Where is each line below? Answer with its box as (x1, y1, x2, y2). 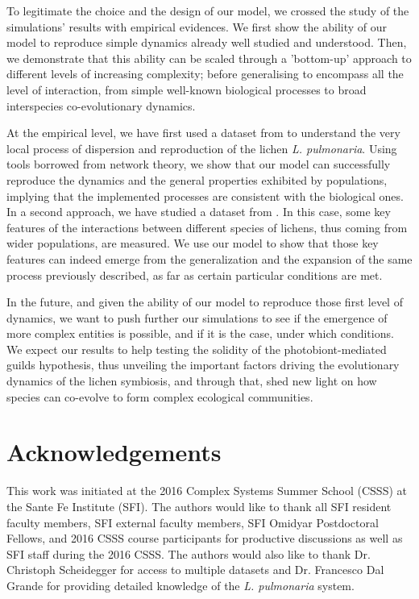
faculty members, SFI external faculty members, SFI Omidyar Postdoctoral (6, 514, 379, 530)
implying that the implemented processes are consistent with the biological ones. (6, 187, 404, 204)
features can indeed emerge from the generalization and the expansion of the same (6, 250, 413, 267)
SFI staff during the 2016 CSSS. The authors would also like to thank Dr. (6, 545, 371, 562)
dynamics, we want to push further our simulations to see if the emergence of (6, 309, 388, 326)
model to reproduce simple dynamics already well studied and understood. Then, (6, 34, 407, 51)
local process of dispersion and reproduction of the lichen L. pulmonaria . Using (6, 139, 397, 156)
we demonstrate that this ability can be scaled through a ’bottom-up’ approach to (6, 49, 412, 66)
